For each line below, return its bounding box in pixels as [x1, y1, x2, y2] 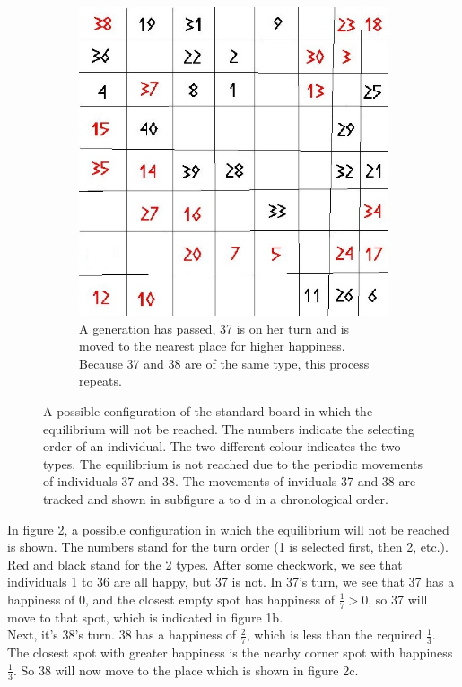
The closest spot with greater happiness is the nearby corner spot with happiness [7, 643, 453, 662]
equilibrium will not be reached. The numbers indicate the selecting [43, 419, 415, 438]
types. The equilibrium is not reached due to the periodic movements [43, 454, 423, 473]
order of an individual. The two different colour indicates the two [43, 437, 401, 456]
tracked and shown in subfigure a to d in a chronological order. [43, 489, 388, 508]
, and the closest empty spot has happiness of [84, 589, 335, 608]
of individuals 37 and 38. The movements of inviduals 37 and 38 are [43, 472, 416, 491]
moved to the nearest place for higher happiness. [79, 336, 345, 355]
